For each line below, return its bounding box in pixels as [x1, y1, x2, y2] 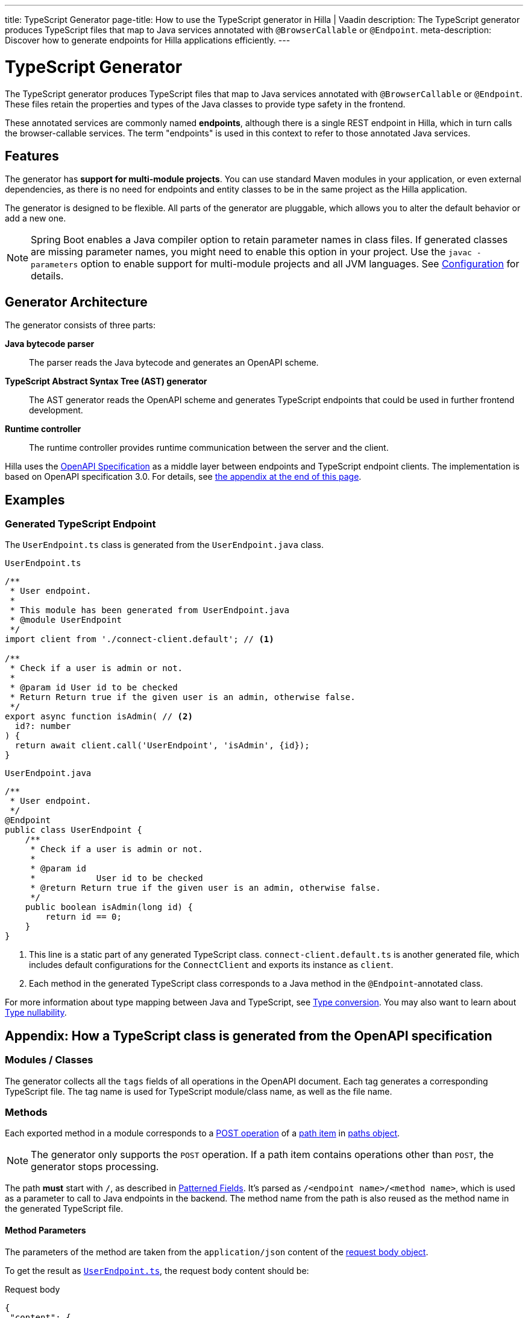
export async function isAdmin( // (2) [5, 712, 193, 722]
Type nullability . [5, 1007, 67, 1018]
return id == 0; [45, 912, 122, 922]
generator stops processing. [31, 1160, 159, 1173]
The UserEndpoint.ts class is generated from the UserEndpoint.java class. [5, 540, 324, 550]
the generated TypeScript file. [5, 1203, 124, 1214]
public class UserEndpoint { [5, 825, 142, 835]
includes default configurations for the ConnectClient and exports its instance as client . [29, 960, 394, 970]
